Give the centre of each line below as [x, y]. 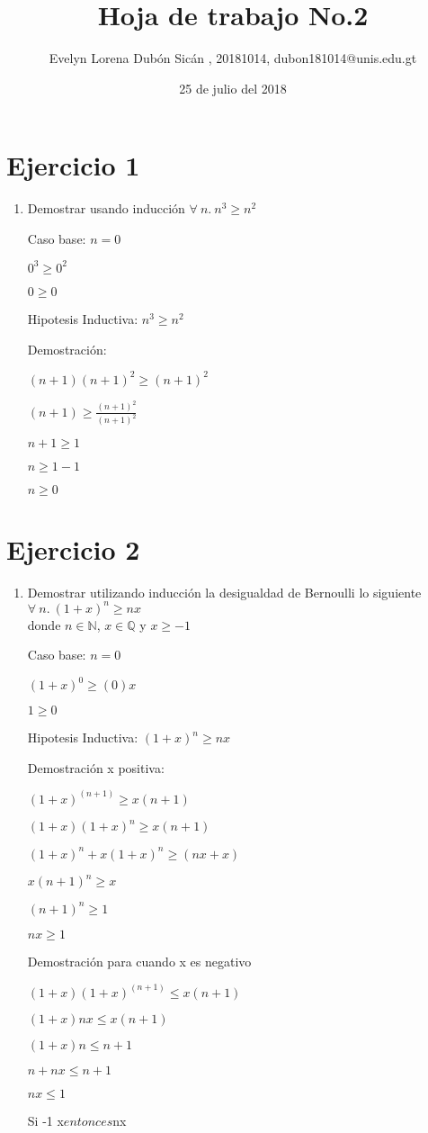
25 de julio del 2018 [233, 88]
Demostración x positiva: [96, 767]
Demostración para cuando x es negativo [139, 961]
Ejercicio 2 [73, 549]
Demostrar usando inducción [106, 208]
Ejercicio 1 [73, 165]
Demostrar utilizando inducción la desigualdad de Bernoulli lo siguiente [224, 592]
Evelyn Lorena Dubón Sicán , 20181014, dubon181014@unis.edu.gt [233, 58]
